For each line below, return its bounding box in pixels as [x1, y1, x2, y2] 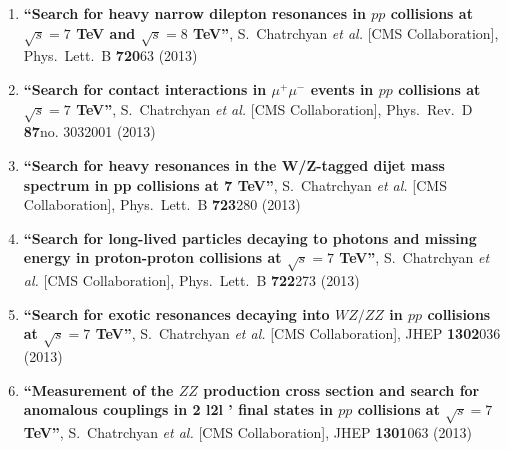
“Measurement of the [23, 379, 174, 400]
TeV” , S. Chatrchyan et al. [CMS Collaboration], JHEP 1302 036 [95, 323, 501, 344]
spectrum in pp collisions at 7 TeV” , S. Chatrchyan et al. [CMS [23, 174, 447, 195]
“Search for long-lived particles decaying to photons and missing [23, 227, 477, 248]
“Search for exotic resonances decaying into [23, 303, 330, 324]
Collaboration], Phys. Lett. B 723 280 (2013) [23, 194, 301, 215]
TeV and [76, 22, 136, 43]
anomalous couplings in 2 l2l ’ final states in [23, 399, 333, 420]
